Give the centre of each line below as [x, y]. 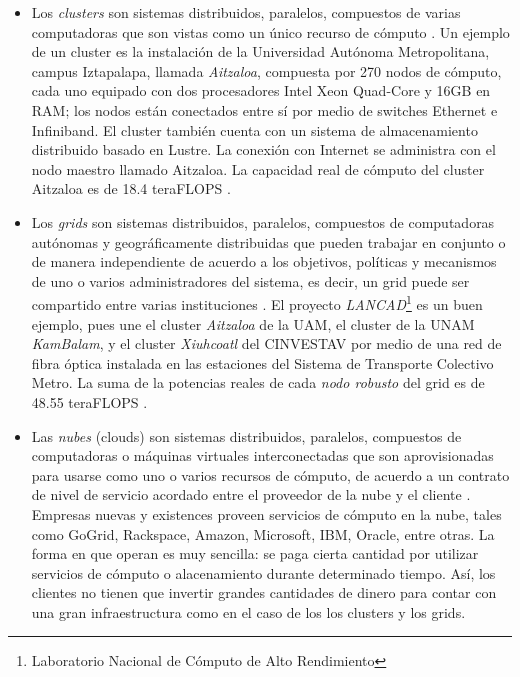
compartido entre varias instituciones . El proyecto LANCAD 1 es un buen [257, 302]
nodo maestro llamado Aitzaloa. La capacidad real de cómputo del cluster [258, 168]
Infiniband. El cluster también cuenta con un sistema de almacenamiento [254, 129]
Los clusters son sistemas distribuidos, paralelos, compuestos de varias [246, 12]
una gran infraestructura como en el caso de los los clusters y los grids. [248, 611]
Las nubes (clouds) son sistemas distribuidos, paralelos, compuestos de [246, 435]
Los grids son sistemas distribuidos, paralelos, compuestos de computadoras [263, 221]
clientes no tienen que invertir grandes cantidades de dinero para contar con [264, 592]
